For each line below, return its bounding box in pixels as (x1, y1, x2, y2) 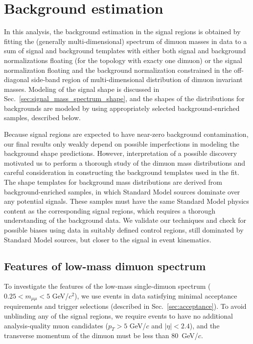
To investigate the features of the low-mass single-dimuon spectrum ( (4, 281, 211, 291)
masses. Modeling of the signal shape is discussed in (4, 84, 160, 94)
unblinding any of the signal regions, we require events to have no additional (4, 311, 233, 321)
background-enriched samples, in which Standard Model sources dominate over (4, 186, 240, 196)
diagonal (4, 74, 29, 85)
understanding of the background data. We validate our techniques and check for (4, 215, 247, 225)
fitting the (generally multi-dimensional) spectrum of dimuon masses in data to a (4, 36, 247, 46)
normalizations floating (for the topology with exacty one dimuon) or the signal (4, 55, 242, 65)
